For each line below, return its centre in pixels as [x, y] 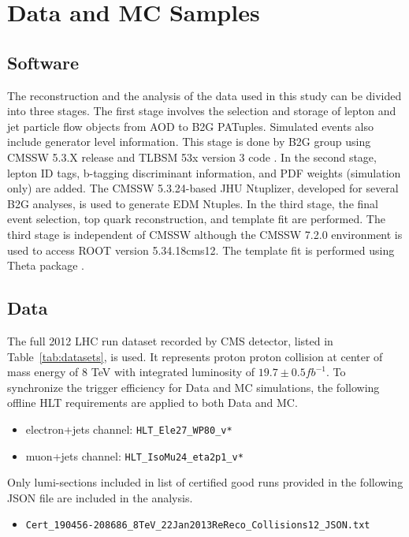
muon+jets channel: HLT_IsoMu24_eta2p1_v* [134, 455]
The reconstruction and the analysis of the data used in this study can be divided [204, 95]
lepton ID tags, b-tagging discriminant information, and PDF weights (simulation [204, 172]
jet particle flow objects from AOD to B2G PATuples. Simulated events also [190, 126]
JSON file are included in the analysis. [100, 497]
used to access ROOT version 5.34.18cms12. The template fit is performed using [201, 250]
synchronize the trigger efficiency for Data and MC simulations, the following [193, 387]
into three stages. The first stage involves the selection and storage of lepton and [202, 111]
